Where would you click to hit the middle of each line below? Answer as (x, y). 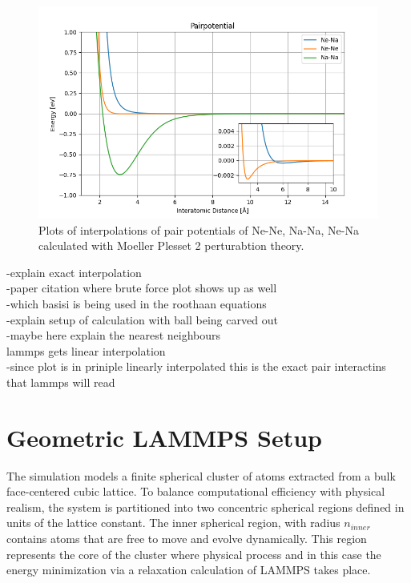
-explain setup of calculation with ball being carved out (142, 319)
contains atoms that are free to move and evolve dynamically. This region (187, 539)
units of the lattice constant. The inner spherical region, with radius (173, 523)
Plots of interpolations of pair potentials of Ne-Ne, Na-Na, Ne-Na (199, 229)
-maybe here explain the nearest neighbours (114, 335)
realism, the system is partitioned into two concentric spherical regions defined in (205, 507)
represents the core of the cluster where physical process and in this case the (194, 554)
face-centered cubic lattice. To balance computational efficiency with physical (196, 491)
